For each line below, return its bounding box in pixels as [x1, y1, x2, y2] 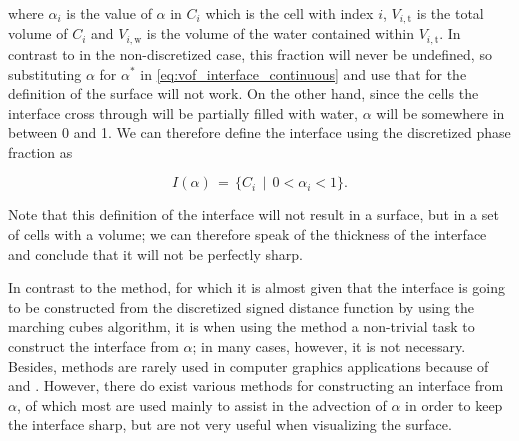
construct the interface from [8, 336, 179, 357]
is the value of [66, 3, 152, 23]
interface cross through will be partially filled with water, [8, 102, 358, 123]
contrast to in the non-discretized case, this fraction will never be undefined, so [8, 43, 492, 64]
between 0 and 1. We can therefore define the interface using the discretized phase [8, 122, 511, 143]
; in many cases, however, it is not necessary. [192, 336, 466, 357]
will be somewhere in [376, 102, 505, 123]
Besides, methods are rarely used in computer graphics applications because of [8, 355, 489, 376]
